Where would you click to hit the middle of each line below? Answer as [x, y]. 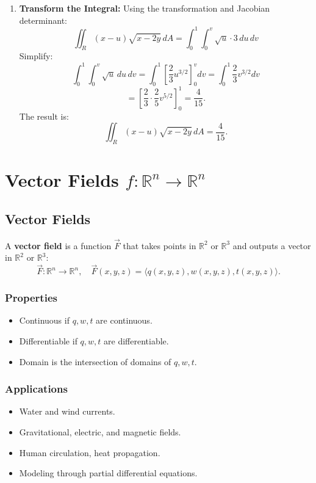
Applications [36, 389]
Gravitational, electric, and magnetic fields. [100, 432]
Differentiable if [48, 341]
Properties [31, 298]
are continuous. [124, 320]
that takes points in [160, 245]
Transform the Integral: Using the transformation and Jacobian [145, 8]
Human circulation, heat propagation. [90, 452]
